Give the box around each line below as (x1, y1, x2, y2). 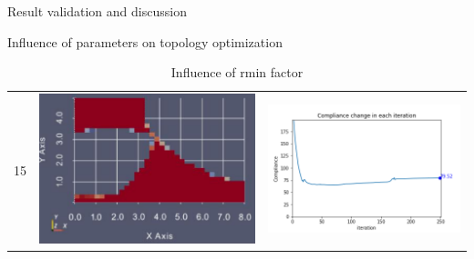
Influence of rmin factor (170, 63, 304, 82)
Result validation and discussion (7, 2, 187, 20)
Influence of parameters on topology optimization (7, 32, 283, 51)
